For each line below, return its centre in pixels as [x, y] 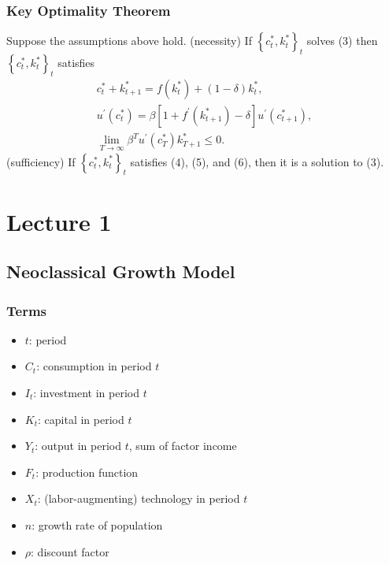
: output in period [78, 446]
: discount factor [70, 551]
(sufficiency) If [41, 161]
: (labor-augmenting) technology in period [139, 498]
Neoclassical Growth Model [121, 271]
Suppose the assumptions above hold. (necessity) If [129, 41]
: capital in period [81, 419]
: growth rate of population [97, 524]
